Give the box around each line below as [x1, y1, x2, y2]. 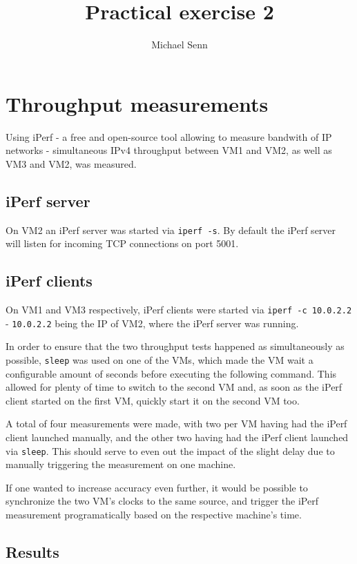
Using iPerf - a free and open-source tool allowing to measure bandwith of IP [6, 129, 332, 144]
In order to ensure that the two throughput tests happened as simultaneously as [6, 339, 345, 353]
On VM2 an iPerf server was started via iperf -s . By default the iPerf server [6, 222, 336, 237]
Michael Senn [151, 37, 208, 52]
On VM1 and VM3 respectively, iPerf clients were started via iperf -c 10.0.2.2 [6, 302, 352, 317]
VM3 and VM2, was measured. [6, 156, 137, 171]
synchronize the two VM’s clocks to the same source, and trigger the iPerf [6, 494, 318, 508]
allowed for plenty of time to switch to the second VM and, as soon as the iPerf [6, 380, 342, 394]
